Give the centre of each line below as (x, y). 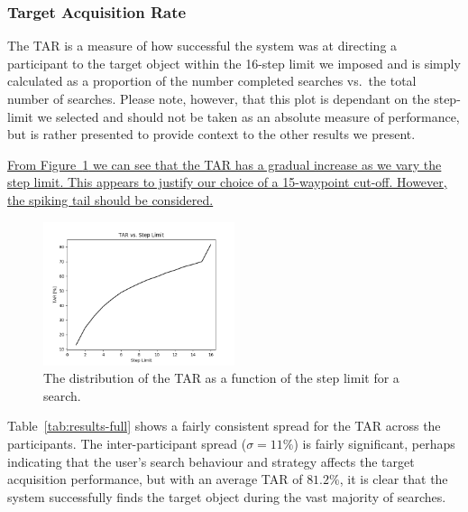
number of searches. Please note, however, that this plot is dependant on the (219, 98)
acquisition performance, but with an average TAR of (155, 479)
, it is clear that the (394, 479)
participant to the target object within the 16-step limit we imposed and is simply (234, 63)
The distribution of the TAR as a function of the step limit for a (221, 378)
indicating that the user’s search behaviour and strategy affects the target (211, 461)
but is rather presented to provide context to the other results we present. (211, 134)
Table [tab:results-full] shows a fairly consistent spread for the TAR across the (224, 426)
